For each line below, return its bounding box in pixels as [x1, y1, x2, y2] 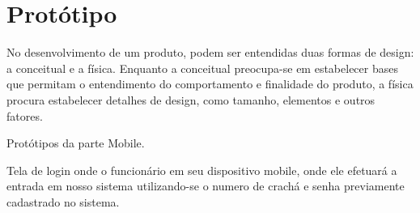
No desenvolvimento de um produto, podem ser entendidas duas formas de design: [6, 44, 414, 61]
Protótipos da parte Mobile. [6, 134, 145, 151]
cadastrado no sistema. [6, 193, 120, 210]
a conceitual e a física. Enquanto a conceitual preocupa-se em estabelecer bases [6, 59, 398, 76]
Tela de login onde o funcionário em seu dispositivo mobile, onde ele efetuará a [6, 161, 397, 178]
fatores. [6, 107, 43, 124]
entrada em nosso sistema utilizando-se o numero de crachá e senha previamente [6, 177, 405, 194]
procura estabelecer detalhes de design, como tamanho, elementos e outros [6, 91, 375, 108]
